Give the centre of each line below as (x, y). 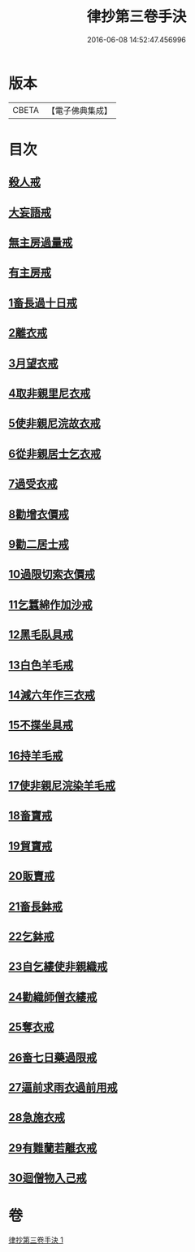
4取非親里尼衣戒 (50, 393)
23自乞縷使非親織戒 (58, 967)
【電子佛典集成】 (79, 111)
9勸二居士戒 (39, 544)
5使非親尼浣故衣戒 (55, 424)
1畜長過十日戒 (43, 303)
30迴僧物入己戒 (48, 1178)
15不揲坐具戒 (41, 726)
